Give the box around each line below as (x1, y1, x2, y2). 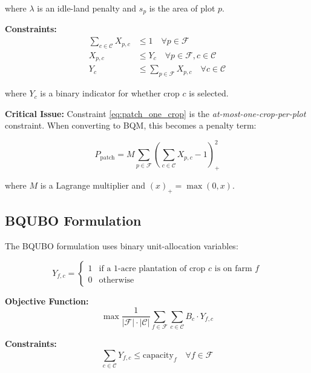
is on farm (214, 264, 252, 273)
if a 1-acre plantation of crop (99, 264, 206, 273)
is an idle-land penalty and (37, 2, 137, 14)
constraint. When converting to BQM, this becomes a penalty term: (5, 119, 257, 132)
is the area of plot (149, 2, 215, 14)
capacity (142, 351, 174, 360)
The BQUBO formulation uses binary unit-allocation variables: (5, 240, 238, 252)
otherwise (99, 275, 134, 284)
